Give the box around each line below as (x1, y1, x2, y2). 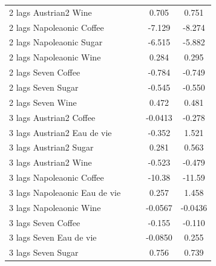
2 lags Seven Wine (9, 96, 77, 108)
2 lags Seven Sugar (9, 80, 79, 93)
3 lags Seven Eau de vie (9, 231, 97, 244)
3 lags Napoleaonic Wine (9, 201, 101, 213)
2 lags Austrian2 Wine (9, 5, 92, 18)
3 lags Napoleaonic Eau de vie (9, 186, 121, 198)
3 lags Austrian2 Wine (9, 156, 92, 169)
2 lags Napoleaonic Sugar (9, 36, 103, 48)
